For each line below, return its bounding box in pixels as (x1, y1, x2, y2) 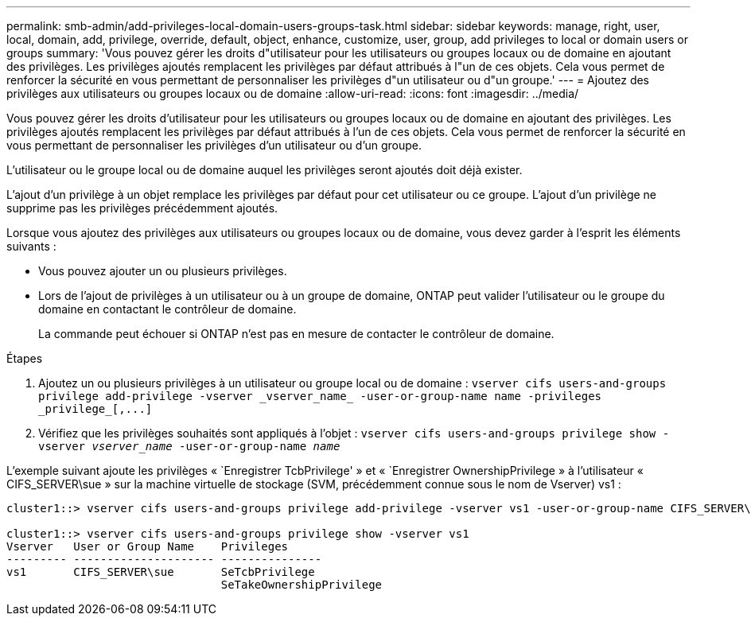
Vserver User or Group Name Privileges (6, 540, 289, 553)
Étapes (6, 352, 43, 365)
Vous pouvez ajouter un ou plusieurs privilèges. (38, 264, 287, 278)
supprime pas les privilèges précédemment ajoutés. (6, 201, 278, 215)
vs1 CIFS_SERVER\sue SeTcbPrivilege (6, 566, 315, 578)
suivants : (6, 239, 56, 253)
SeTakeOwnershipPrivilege (220, 578, 383, 591)
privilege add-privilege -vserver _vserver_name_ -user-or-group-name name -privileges (38, 390, 602, 402)
